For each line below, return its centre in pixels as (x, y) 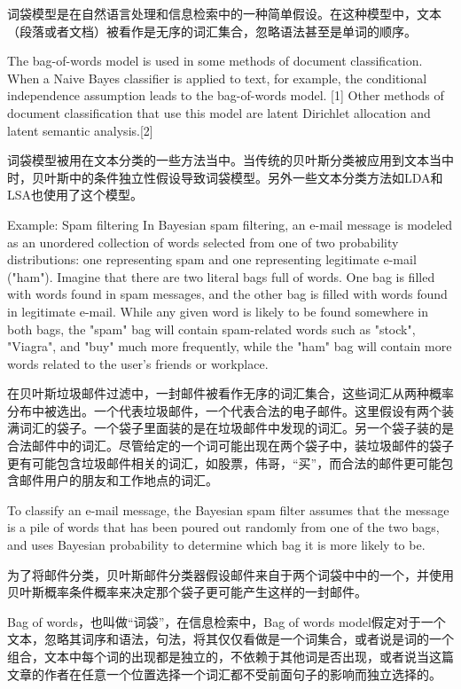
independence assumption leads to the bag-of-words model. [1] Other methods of (226, 95)
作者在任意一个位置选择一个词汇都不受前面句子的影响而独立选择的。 (242, 673)
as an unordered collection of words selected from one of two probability (203, 242)
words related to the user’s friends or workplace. (138, 363)
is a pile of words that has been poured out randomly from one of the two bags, (223, 527)
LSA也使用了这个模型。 (75, 195)
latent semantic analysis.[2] (80, 130)
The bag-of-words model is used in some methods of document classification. (215, 61)
